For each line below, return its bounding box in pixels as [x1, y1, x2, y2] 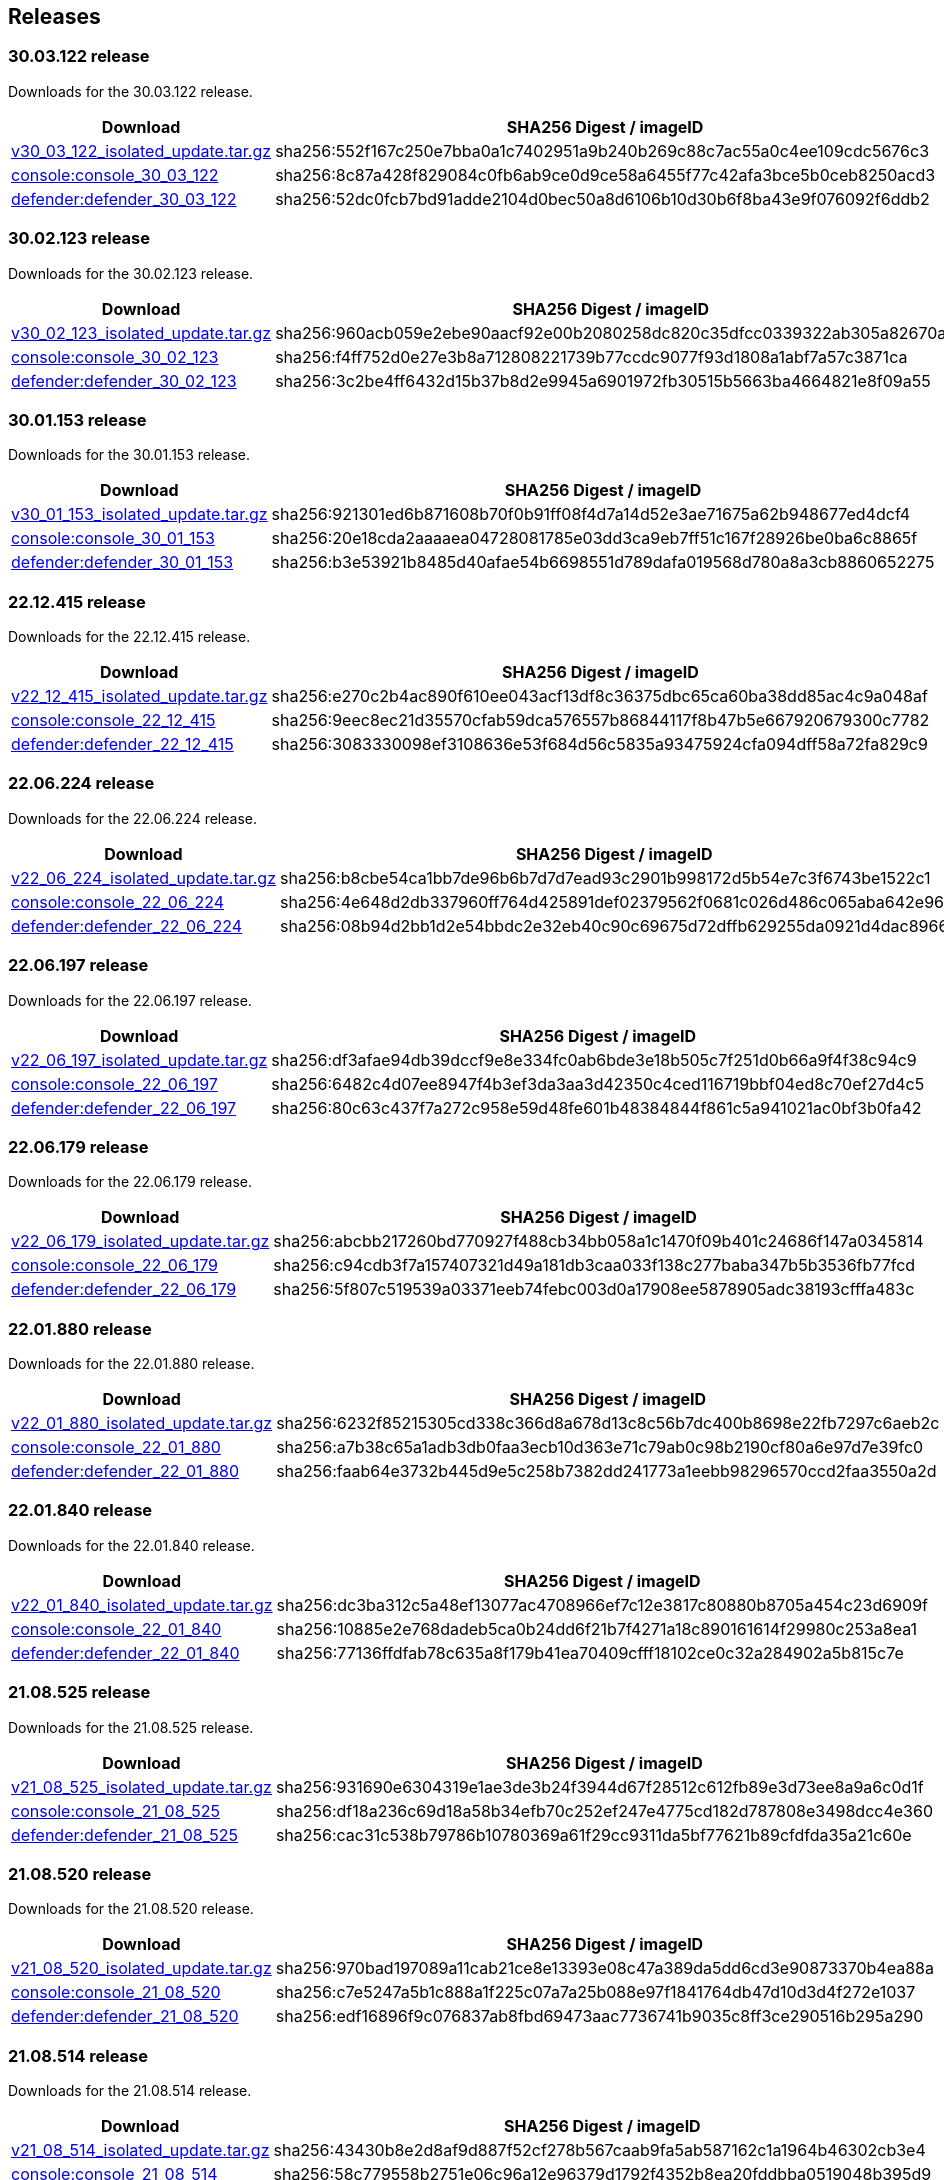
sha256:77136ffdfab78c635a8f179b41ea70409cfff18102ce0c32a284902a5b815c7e [276, 1642, 904, 1663]
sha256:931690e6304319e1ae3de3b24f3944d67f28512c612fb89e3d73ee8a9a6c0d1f [275, 1776, 924, 1797]
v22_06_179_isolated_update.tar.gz [11, 1231, 270, 1252]
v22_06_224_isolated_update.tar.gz [11, 867, 277, 888]
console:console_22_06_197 [11, 1073, 218, 1094]
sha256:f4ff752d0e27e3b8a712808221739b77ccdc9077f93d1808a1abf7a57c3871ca [275, 346, 908, 367]
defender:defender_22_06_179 [11, 1279, 237, 1300]
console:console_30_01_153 [11, 528, 215, 549]
